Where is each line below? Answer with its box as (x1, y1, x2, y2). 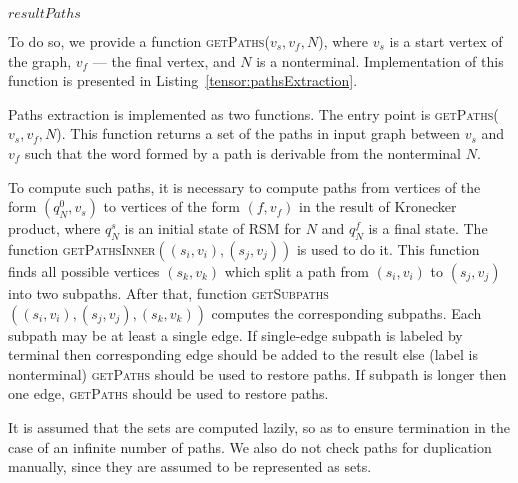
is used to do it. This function (296, 238, 480, 259)
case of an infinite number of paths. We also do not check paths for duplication (8, 436, 492, 457)
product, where (8, 218, 101, 239)
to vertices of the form (103, 196, 240, 217)
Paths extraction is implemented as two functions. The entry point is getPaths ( (8, 103, 499, 124)
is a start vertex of (389, 31, 503, 51)
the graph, (8, 50, 72, 71)
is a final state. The (368, 218, 488, 239)
